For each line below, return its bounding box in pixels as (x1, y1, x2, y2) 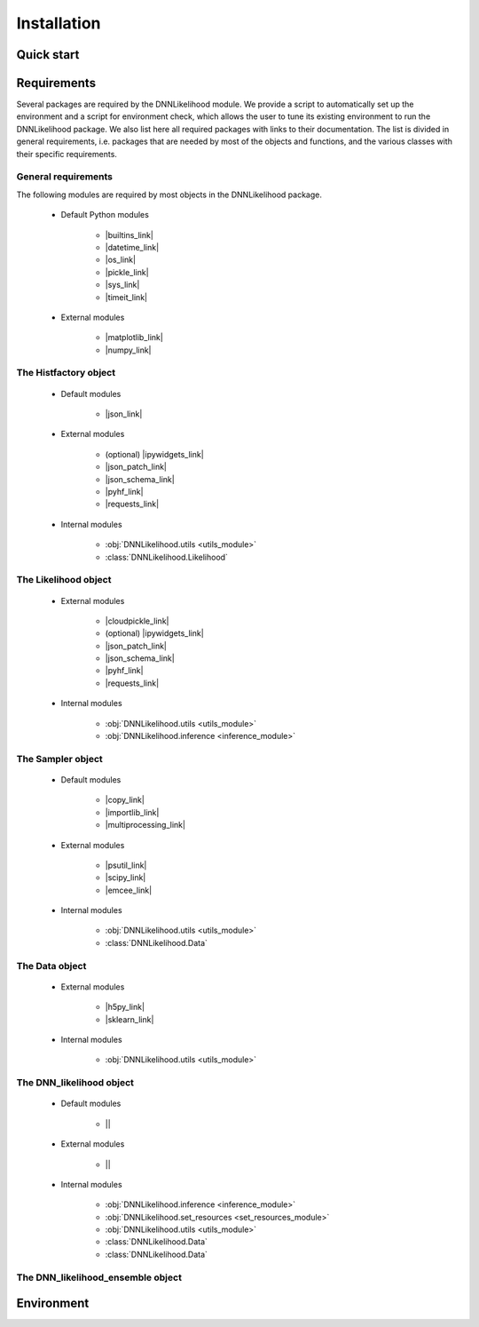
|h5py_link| (105, 1002, 145, 1013)
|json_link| (105, 409, 143, 419)
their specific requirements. (16, 148, 117, 159)
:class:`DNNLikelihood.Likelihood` (105, 552, 228, 562)
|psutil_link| (105, 860, 147, 870)
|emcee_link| (105, 885, 153, 895)
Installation (16, 13, 101, 33)
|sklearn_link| (105, 1013, 154, 1025)
